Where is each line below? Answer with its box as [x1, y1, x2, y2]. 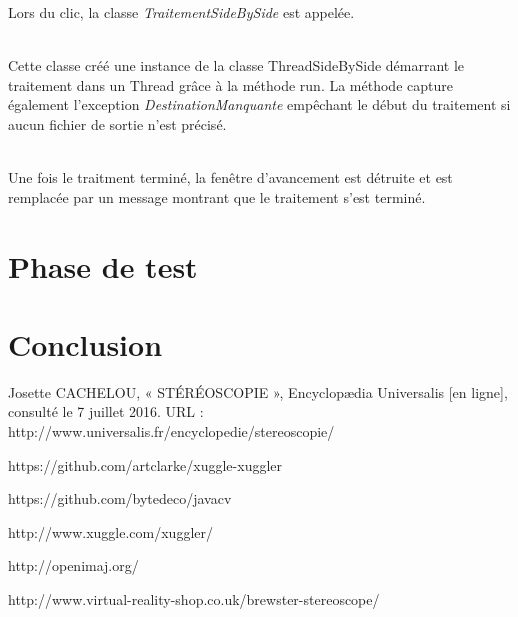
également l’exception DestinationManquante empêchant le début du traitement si [8, 94, 511, 115]
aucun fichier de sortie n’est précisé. [8, 113, 227, 134]
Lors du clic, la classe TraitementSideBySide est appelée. [8, 2, 355, 22]
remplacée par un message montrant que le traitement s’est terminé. [8, 186, 426, 207]
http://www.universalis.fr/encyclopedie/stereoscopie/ [8, 421, 335, 442]
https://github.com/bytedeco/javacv [8, 488, 232, 509]
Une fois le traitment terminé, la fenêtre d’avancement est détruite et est [8, 167, 453, 188]
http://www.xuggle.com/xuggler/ [8, 521, 214, 542]
